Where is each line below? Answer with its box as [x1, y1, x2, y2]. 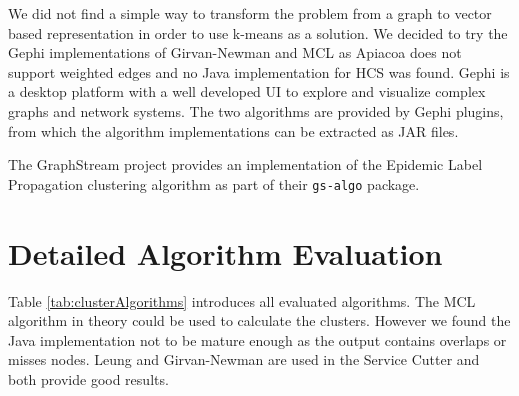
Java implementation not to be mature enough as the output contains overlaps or [8, 329, 507, 350]
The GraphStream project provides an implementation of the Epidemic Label [8, 154, 483, 175]
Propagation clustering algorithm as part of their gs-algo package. [8, 173, 420, 194]
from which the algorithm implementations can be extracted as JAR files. [8, 120, 459, 141]
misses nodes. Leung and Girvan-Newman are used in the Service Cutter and [8, 349, 480, 370]
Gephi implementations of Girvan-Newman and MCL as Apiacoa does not [8, 42, 462, 63]
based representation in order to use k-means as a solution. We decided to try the [8, 22, 508, 43]
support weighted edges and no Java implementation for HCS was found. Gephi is [8, 61, 510, 82]
